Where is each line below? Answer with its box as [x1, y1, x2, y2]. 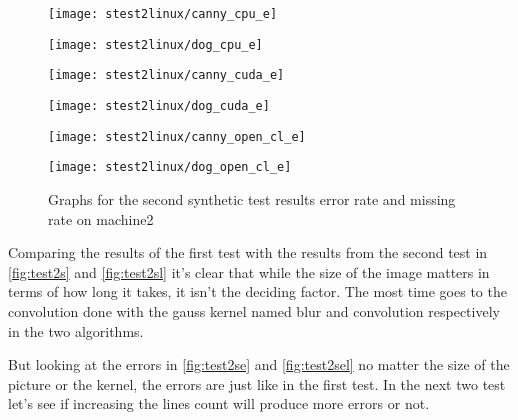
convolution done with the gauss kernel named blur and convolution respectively [8, 300, 500, 321]
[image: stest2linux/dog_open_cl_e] [48, 160, 292, 175]
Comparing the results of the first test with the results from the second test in [8, 242, 488, 263]
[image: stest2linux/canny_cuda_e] [48, 68, 285, 83]
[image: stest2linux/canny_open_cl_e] [48, 129, 306, 144]
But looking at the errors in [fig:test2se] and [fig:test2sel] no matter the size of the [8, 354, 510, 375]
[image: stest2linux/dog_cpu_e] [48, 37, 263, 52]
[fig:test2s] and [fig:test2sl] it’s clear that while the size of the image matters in [8, 261, 490, 282]
